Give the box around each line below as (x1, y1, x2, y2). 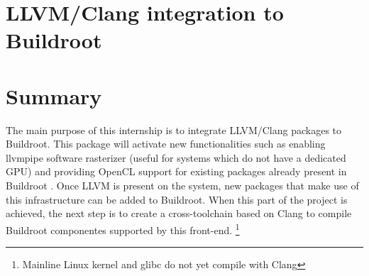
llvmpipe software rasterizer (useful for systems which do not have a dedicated (6, 150, 346, 165)
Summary (6, 81, 102, 110)
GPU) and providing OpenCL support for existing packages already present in (6, 164, 347, 179)
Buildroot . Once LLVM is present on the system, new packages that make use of (6, 178, 359, 193)
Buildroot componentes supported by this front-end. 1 (6, 220, 240, 237)
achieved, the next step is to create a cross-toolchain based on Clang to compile (6, 206, 352, 221)
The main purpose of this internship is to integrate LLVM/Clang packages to (6, 122, 342, 137)
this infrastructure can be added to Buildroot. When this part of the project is (6, 192, 348, 206)
